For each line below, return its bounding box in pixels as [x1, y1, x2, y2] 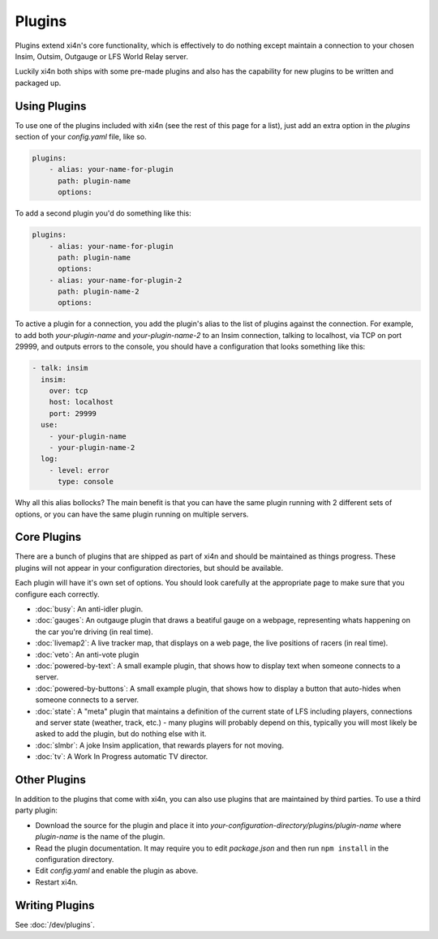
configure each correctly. [15, 589, 101, 599]
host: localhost [49, 397, 114, 407]
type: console [58, 477, 114, 487]
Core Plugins [15, 530, 82, 544]
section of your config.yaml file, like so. [15, 132, 147, 142]
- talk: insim [32, 363, 88, 373]
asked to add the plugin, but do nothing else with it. [35, 729, 207, 739]
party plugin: [15, 805, 58, 815]
